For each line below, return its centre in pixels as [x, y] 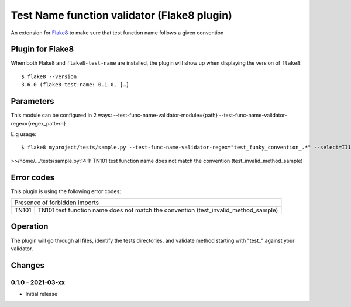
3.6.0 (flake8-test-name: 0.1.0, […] [75, 85]
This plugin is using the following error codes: [66, 191]
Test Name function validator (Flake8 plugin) [121, 15]
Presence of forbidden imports [57, 203]
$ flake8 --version [49, 76]
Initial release [42, 294]
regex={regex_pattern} [38, 123]
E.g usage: [24, 134]
